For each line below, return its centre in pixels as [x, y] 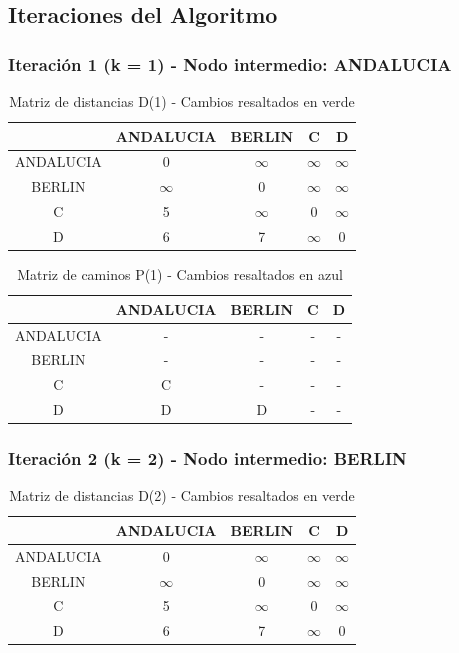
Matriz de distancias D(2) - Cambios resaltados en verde [182, 495]
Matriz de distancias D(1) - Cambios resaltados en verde [182, 101]
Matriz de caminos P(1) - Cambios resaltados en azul [180, 274]
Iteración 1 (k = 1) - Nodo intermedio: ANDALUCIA [230, 63]
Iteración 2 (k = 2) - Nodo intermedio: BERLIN [207, 458]
